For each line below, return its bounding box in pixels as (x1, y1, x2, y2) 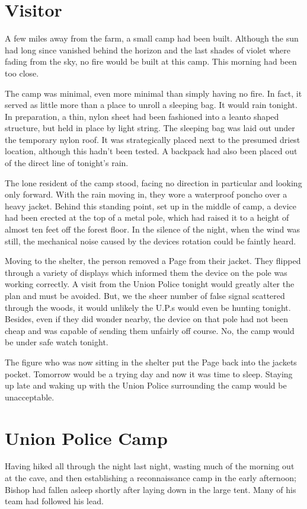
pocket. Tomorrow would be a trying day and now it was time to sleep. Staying (5, 367, 293, 380)
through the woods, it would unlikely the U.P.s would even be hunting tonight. (5, 301, 291, 313)
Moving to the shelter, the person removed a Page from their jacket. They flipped (5, 254, 301, 267)
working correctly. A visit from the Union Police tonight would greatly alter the (5, 278, 295, 290)
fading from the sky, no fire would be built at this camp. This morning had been (5, 55, 297, 68)
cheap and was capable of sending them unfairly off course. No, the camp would (5, 324, 295, 336)
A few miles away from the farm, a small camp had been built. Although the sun (5, 32, 299, 44)
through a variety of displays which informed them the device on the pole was (5, 266, 287, 278)
